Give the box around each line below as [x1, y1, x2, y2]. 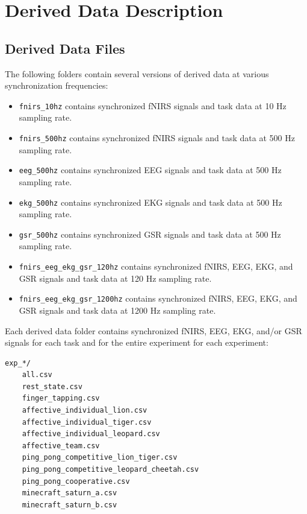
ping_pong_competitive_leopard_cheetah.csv [22, 465, 199, 474]
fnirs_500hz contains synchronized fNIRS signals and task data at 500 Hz [19, 132, 295, 144]
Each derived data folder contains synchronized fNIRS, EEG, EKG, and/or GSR [5, 324, 302, 337]
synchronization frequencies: [5, 79, 108, 92]
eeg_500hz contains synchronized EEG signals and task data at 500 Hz [19, 163, 282, 176]
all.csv [22, 370, 52, 379]
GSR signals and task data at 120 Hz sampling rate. [19, 271, 212, 284]
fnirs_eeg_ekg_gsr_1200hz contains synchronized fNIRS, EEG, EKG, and [19, 292, 297, 305]
